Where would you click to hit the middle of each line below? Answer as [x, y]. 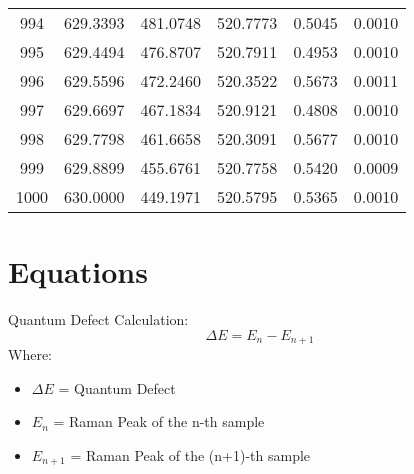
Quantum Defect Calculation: [98, 319]
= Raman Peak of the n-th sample [159, 421]
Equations [78, 271]
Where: [30, 354]
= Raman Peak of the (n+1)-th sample [190, 454]
